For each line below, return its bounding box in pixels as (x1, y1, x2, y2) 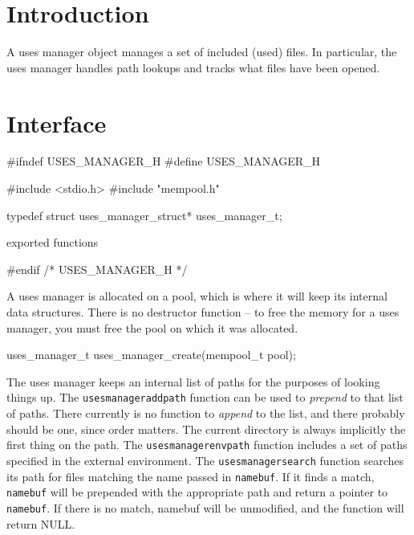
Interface (6, 106, 107, 139)
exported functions (6, 234, 99, 251)
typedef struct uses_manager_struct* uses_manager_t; (6, 206, 282, 223)
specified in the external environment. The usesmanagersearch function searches (6, 451, 404, 468)
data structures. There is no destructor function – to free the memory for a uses (6, 304, 400, 320)
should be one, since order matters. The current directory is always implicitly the (6, 420, 406, 437)
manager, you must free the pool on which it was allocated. (6, 319, 298, 336)
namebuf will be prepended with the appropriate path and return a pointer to (6, 484, 388, 500)
